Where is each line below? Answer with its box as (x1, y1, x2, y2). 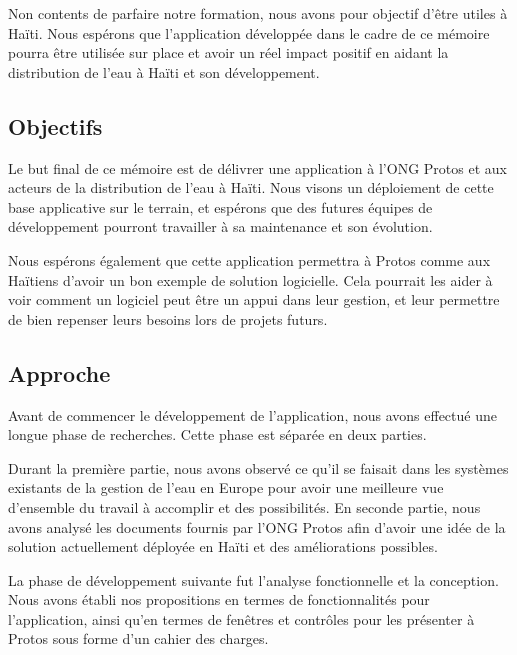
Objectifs (8, 110, 103, 141)
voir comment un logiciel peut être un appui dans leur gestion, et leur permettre (8, 289, 500, 310)
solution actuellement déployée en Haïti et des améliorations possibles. (8, 536, 438, 557)
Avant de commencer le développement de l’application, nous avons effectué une (8, 404, 497, 425)
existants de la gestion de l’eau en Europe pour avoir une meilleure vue (8, 477, 444, 498)
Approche (8, 357, 111, 388)
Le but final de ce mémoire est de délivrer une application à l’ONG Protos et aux (8, 157, 507, 178)
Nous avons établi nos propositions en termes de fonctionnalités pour (8, 589, 430, 610)
